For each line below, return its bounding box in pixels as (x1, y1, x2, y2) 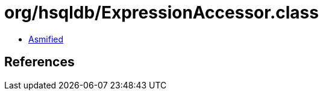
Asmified (28, 33, 64, 44)
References (4, 54, 75, 70)
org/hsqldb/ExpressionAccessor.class (4, 2, 319, 23)
